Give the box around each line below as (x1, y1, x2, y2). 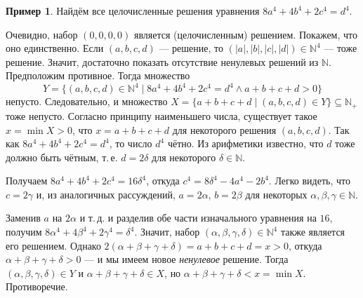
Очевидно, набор (6, 27, 78, 41)
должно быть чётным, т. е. (6, 149, 118, 164)
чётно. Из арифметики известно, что (167, 136, 324, 151)
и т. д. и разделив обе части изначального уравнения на (79, 210, 317, 225)
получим (6, 224, 42, 239)
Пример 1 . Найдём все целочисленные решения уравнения (6, 4, 260, 18)
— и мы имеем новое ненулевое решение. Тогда (84, 252, 289, 266)
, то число (109, 136, 152, 151)
